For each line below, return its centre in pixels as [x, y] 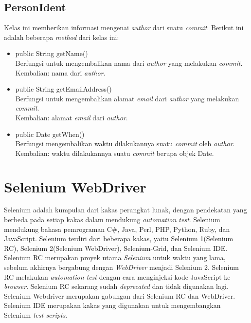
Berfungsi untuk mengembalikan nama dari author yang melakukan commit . [129, 63]
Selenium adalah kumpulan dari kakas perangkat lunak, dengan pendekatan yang [125, 210]
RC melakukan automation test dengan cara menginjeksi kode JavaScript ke [117, 276]
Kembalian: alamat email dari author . [72, 117]
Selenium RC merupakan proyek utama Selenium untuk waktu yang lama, [115, 257]
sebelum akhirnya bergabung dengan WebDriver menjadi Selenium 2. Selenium [121, 267]
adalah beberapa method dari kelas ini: [62, 37]
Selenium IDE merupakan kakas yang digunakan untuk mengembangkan [112, 305]
